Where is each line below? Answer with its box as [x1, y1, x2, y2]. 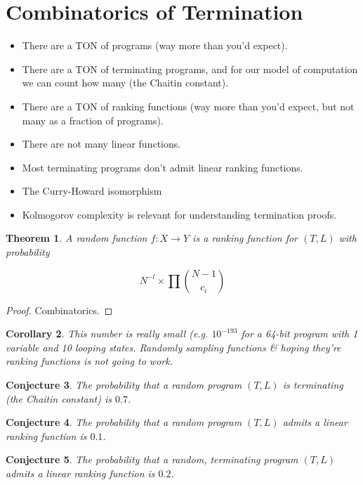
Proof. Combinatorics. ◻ [6, 302, 113, 317]
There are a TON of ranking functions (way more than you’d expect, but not [22, 98, 355, 113]
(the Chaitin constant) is [6, 391, 112, 406]
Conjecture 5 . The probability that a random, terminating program [6, 452, 298, 467]
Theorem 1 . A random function [6, 231, 147, 245]
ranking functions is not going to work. [6, 354, 173, 368]
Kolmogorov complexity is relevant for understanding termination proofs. [22, 207, 337, 221]
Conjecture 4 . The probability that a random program [6, 415, 242, 429]
